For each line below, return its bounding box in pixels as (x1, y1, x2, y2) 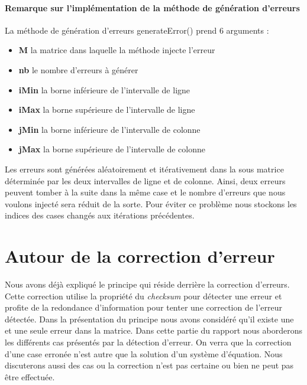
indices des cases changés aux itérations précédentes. (5, 209, 195, 221)
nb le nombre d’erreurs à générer (18, 63, 138, 76)
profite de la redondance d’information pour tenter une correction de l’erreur (5, 301, 283, 314)
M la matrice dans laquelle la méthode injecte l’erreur (18, 44, 215, 56)
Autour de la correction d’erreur (5, 244, 275, 268)
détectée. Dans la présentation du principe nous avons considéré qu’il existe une (5, 312, 294, 325)
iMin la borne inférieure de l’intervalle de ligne (18, 83, 190, 96)
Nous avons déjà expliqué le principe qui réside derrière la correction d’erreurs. (5, 278, 290, 291)
